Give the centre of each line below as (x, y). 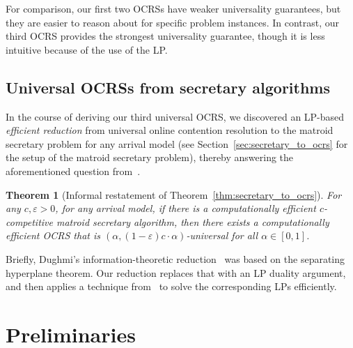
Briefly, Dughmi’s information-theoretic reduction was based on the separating (175, 258)
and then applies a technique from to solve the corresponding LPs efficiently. (171, 286)
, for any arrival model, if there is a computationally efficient (186, 208)
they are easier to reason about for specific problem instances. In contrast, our (173, 22)
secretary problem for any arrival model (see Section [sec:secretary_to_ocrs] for (177, 143)
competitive (29, 221)
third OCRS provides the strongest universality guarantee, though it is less (165, 36)
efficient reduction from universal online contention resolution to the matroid (170, 130)
